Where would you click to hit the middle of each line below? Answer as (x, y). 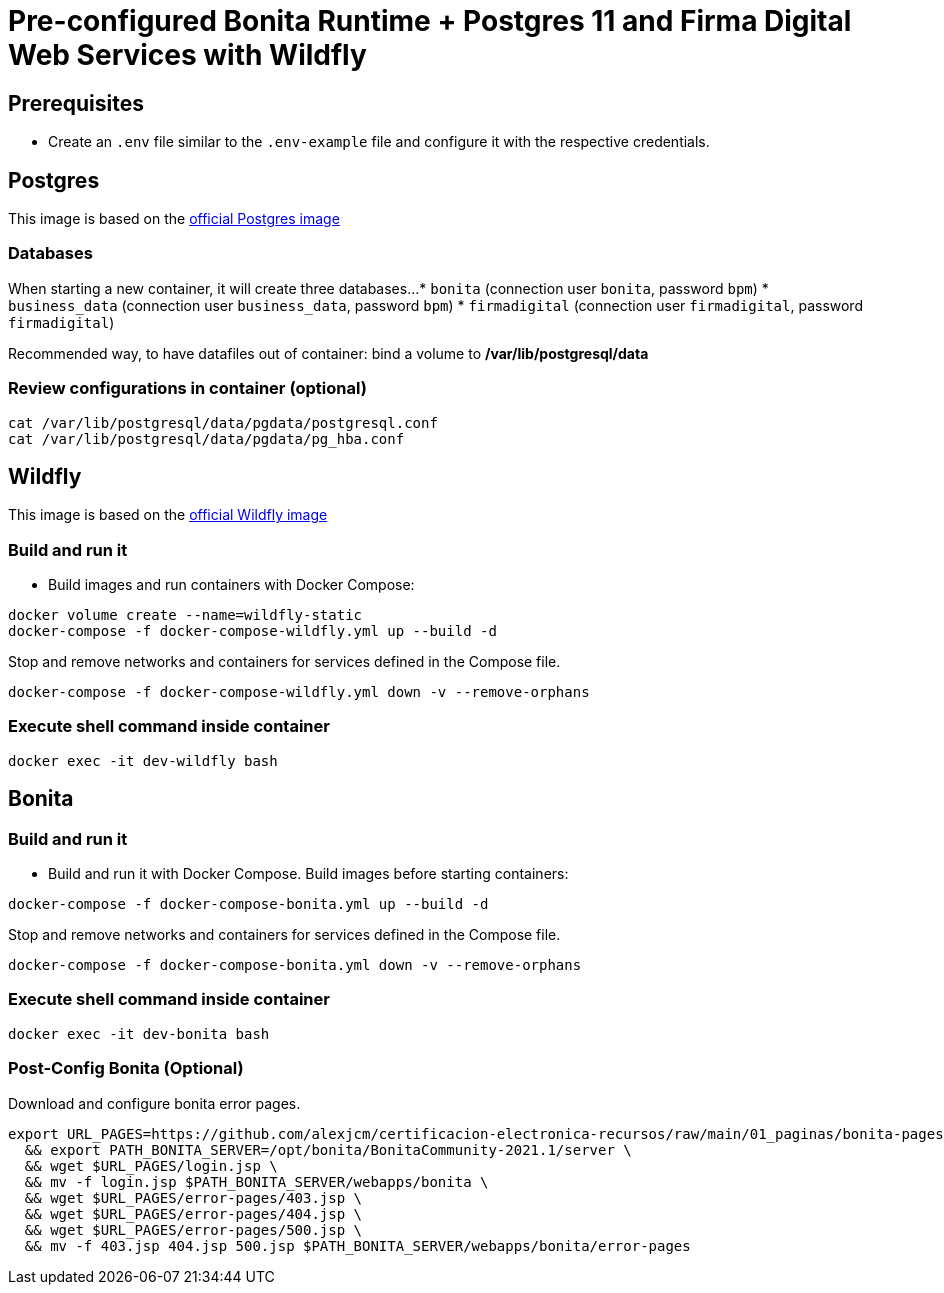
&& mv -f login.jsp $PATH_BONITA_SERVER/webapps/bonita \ (256, 1181)
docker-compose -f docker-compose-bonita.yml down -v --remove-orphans (295, 965)
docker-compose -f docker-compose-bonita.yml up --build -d (248, 904)
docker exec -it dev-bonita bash (139, 1033)
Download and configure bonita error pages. (154, 1103)
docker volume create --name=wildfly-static (185, 615)
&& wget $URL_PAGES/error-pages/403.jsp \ (193, 1197)
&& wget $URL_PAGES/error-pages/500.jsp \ (193, 1229)
